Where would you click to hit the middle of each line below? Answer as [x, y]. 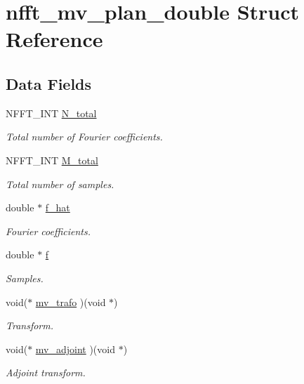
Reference [54, 39]
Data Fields [49, 83]
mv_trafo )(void [71, 302]
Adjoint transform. [46, 372]
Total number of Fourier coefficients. [84, 137]
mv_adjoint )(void [75, 349]
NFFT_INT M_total [52, 160]
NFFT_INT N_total [51, 113]
